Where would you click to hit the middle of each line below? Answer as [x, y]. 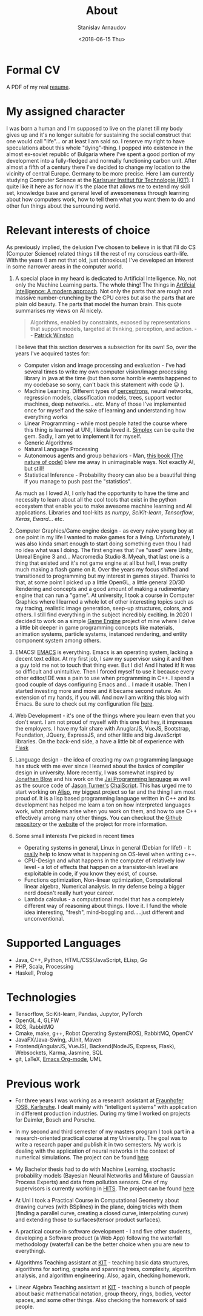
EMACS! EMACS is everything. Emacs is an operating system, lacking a [104, 652]
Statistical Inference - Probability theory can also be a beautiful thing [110, 475]
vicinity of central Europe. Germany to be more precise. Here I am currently [100, 173]
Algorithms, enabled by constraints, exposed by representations [110, 322]
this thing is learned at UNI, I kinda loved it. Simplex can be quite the [109, 429]
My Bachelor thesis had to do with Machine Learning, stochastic [95, 1169]
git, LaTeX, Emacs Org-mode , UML [58, 1059]
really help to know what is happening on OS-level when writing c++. [110, 854]
